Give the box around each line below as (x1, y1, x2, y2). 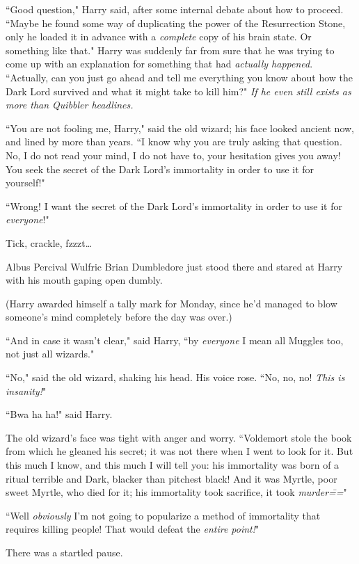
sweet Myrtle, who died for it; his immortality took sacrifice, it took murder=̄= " (6, 485, 347, 499)
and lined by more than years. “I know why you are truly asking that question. (6, 134, 342, 149)
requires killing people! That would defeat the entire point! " (6, 522, 260, 536)
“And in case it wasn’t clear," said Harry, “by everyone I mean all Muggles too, (6, 332, 344, 347)
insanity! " (6, 383, 47, 398)
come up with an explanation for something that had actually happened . (6, 56, 313, 71)
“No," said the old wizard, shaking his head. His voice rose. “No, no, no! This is (6, 370, 345, 385)
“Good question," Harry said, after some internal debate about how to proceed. (6, 2, 344, 16)
